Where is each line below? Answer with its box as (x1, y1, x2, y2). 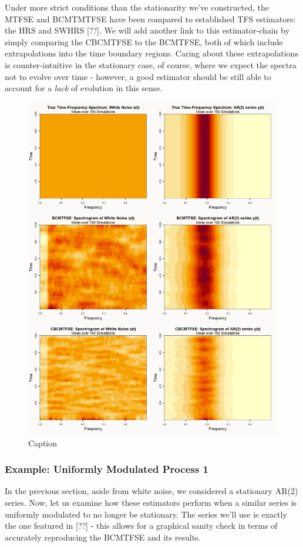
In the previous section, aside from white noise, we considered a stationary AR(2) (5, 485, 298, 497)
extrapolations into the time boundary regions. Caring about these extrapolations (5, 47, 298, 59)
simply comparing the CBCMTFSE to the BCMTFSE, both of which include (5, 35, 283, 48)
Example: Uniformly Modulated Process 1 (5, 462, 208, 476)
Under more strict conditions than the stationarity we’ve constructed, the (5, 1, 270, 13)
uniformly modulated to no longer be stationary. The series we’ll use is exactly (5, 508, 287, 520)
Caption (28, 436, 58, 449)
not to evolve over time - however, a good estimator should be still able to (5, 70, 271, 82)
